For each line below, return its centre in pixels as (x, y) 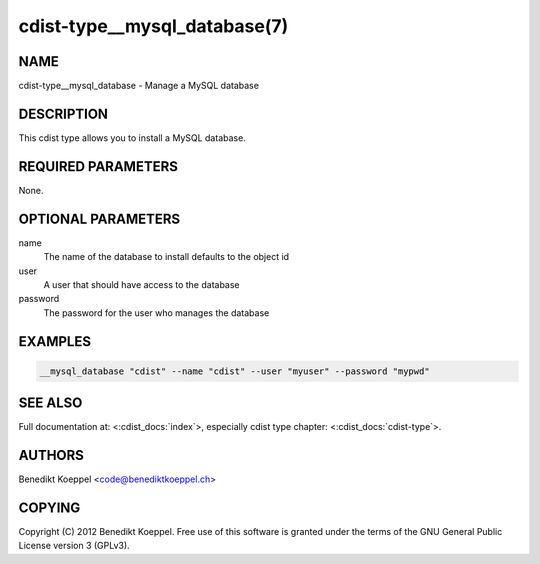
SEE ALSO (50, 403)
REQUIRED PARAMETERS (98, 166)
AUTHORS (51, 455)
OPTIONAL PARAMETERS (99, 218)
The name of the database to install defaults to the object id (166, 257)
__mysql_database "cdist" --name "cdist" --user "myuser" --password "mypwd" (234, 371)
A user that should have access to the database (141, 284)
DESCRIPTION (63, 113)
